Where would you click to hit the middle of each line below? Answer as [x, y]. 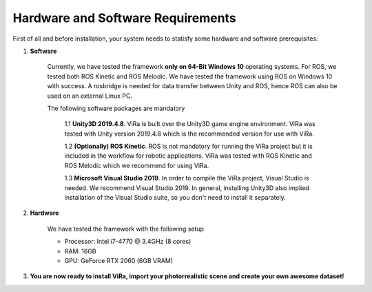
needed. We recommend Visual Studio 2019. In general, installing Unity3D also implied [187, 188]
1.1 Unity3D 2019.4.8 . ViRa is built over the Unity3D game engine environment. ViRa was [190, 124]
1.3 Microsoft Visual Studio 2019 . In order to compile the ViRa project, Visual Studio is [187, 178]
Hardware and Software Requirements [125, 18]
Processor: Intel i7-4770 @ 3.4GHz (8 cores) [128, 242]
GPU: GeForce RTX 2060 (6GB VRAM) [119, 260]
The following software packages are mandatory [116, 108]
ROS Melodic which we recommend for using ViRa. [137, 165]
